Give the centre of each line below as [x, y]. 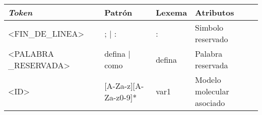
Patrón [118, 12]
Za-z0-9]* [121, 97]
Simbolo [209, 27]
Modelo [208, 80]
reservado [212, 39]
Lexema [172, 12]
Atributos [215, 12]
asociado [210, 103]
